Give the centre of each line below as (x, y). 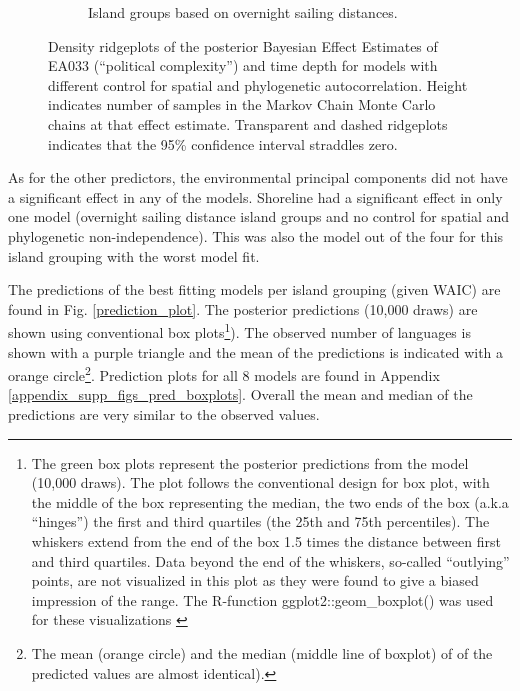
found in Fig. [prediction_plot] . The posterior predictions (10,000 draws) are (243, 308)
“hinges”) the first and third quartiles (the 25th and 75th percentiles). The (260, 521)
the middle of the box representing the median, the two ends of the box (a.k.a (270, 501)
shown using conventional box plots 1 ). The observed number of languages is (239, 330)
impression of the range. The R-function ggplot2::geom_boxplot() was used (262, 599)
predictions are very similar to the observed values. (164, 414)
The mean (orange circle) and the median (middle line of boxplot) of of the (262, 652)
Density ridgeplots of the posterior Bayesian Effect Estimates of (243, 45)
